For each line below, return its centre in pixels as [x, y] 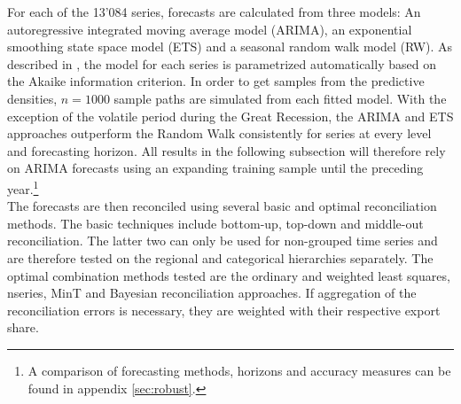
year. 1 [23, 187]
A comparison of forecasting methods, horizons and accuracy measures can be [239, 370]
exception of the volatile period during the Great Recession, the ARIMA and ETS [230, 116]
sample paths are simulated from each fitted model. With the [280, 98]
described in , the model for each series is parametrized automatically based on [222, 63]
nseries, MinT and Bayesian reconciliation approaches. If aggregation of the [212, 293]
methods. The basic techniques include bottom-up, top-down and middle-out [215, 223]
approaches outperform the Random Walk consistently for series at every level [219, 133]
